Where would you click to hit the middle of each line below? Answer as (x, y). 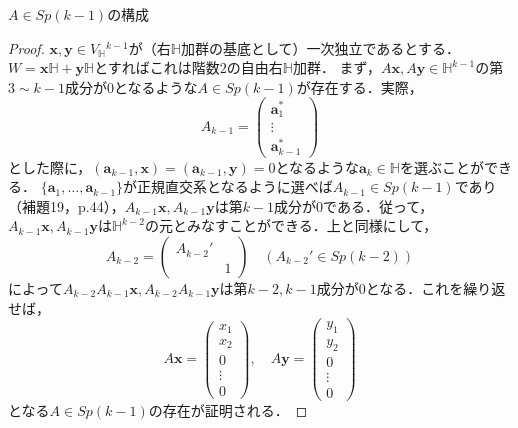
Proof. (26, 47)
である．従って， (378, 205)
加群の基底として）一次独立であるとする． (320, 47)
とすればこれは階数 (157, 67)
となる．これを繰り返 (435, 287)
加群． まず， (336, 67)
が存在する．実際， (359, 86)
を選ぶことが (441, 166)
